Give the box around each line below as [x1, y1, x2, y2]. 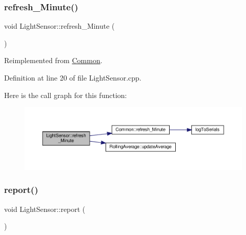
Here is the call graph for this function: [4, 89, 127, 100]
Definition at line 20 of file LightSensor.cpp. [4, 72, 141, 83]
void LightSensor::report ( [4, 203, 86, 214]
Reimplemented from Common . [4, 55, 102, 66]
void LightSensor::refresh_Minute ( [4, 21, 115, 31]
